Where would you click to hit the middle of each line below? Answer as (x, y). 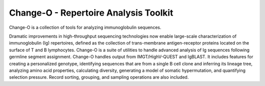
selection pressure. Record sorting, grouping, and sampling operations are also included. (99, 77)
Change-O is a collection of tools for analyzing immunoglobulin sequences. (85, 27)
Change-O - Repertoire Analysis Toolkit (91, 13)
